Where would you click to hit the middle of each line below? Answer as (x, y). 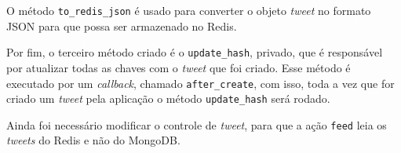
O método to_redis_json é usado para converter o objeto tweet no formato (189, 10)
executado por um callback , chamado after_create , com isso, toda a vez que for (200, 83)
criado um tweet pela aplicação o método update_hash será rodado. (168, 98)
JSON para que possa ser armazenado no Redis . (122, 25)
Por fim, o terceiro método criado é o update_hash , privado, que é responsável (195, 52)
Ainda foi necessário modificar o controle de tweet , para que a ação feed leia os (197, 124)
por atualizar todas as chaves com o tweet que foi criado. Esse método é (179, 67)
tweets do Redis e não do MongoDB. (93, 140)
